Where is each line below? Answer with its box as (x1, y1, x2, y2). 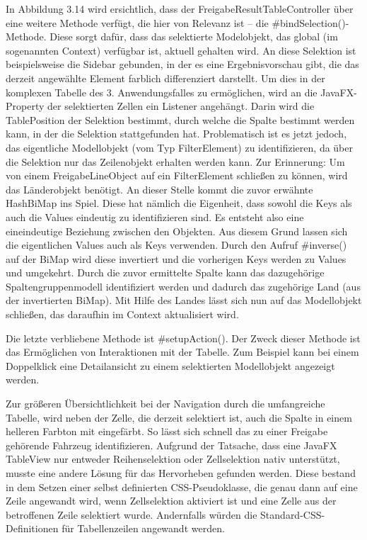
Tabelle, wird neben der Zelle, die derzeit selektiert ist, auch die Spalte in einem (6, 410, 352, 424)
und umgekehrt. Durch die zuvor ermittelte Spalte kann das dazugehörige (6, 265, 325, 280)
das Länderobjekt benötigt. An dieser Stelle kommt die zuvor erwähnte (6, 181, 313, 196)
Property (6, 99, 45, 113)
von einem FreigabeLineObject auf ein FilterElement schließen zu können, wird (6, 168, 348, 183)
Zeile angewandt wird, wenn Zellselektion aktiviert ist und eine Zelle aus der (6, 493, 337, 508)
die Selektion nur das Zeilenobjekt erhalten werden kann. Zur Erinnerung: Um (6, 154, 345, 169)
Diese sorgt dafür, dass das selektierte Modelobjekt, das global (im (49, 29, 338, 44)
